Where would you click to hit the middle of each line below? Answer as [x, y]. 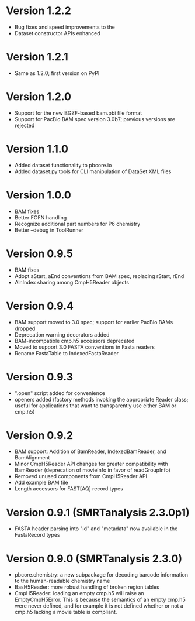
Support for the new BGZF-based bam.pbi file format [78, 113]
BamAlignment [32, 458]
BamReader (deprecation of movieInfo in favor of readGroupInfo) [93, 470]
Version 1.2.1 [37, 57]
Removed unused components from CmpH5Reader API [81, 476]
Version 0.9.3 [39, 377]
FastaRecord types [37, 535]
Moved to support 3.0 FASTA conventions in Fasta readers [84, 347]
